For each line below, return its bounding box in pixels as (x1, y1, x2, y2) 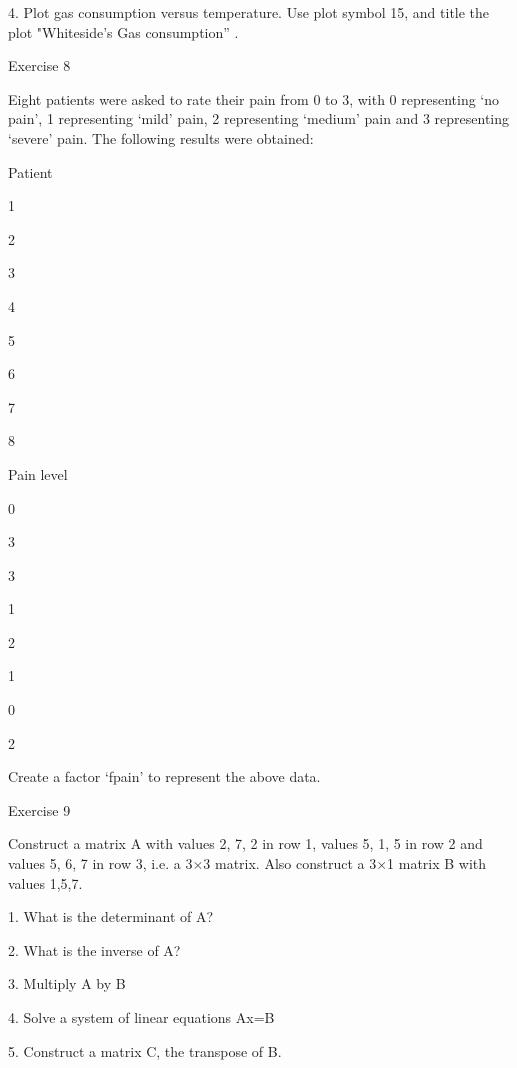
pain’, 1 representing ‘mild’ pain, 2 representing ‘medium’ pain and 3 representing (8, 108, 510, 129)
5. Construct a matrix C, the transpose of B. (8, 1040, 282, 1061)
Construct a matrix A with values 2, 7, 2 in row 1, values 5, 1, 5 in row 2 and (8, 833, 483, 854)
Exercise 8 (8, 55, 71, 76)
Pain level (8, 463, 68, 484)
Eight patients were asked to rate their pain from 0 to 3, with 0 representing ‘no (8, 88, 500, 109)
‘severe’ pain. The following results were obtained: (8, 127, 314, 148)
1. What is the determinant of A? (8, 906, 214, 927)
